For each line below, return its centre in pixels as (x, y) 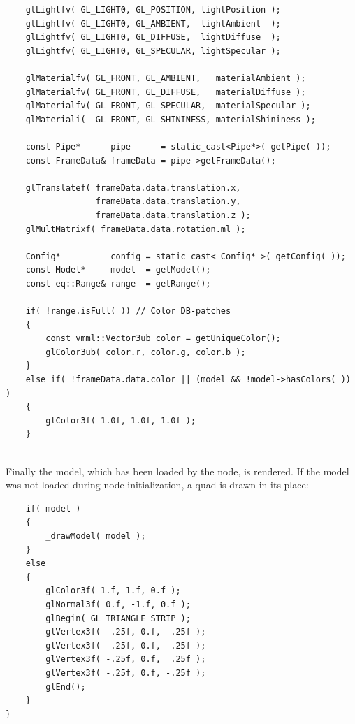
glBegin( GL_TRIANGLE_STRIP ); (118, 618)
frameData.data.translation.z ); (173, 215)
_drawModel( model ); (96, 536)
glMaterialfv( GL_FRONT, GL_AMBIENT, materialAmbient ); (166, 78)
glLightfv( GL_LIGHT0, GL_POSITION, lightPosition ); (153, 10)
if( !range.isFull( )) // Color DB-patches (128, 311)
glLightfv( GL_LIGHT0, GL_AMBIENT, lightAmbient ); (153, 23)
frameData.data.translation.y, (168, 202)
